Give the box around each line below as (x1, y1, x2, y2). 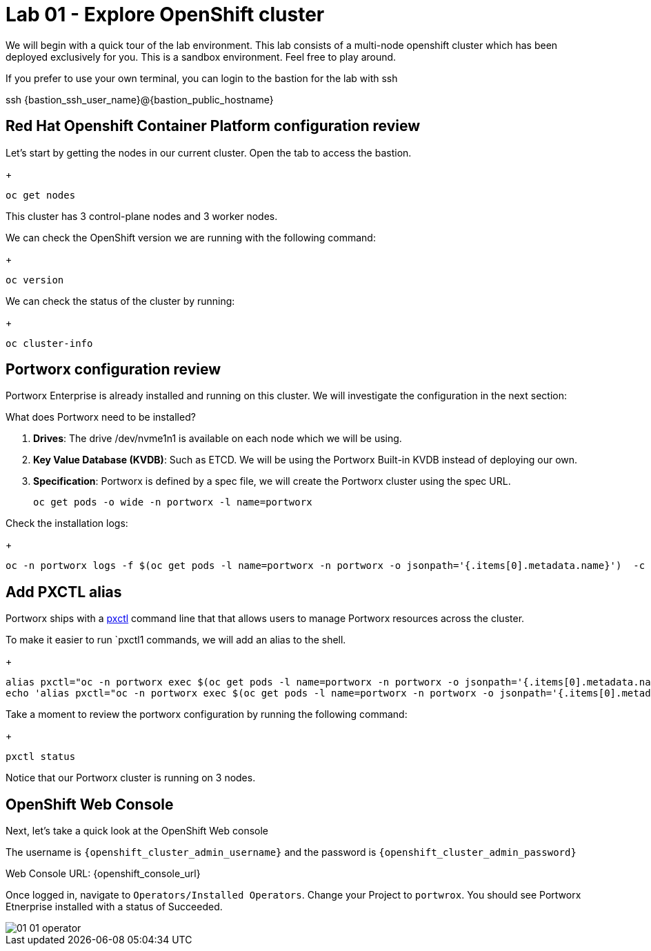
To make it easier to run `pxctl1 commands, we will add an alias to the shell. (6, 634, 346, 646)
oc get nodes (6, 189, 76, 201)
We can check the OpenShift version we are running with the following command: (6, 231, 376, 243)
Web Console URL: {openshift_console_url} (6, 868, 201, 880)
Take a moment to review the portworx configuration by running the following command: (6, 708, 408, 721)
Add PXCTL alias (6, 583, 122, 601)
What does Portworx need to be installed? (6, 411, 196, 423)
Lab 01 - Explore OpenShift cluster (6, 3, 325, 26)
